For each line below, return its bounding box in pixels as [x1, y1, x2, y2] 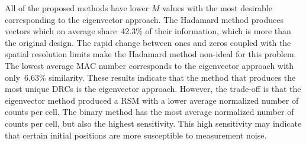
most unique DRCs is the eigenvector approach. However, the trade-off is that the [5, 83, 301, 95]
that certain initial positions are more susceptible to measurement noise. [5, 128, 267, 141]
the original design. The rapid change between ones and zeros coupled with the [5, 36, 291, 48]
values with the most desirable [162, 2, 272, 14]
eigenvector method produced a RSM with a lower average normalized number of [5, 94, 299, 106]
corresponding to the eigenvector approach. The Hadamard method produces [5, 13, 284, 25]
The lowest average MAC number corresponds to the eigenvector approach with [5, 59, 294, 71]
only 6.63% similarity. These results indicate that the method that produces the [5, 71, 296, 83]
